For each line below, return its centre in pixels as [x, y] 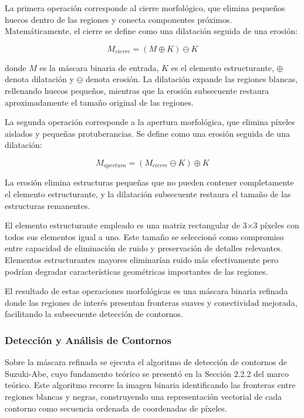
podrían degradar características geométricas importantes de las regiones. [136, 271]
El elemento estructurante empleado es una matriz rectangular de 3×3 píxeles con [152, 225]
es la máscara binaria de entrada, [99, 67]
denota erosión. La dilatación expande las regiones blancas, [192, 79]
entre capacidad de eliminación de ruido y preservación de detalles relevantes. [144, 248]
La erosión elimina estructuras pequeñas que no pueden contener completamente [149, 182]
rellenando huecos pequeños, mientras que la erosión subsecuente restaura [137, 90]
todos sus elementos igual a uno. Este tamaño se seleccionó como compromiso [144, 236]
